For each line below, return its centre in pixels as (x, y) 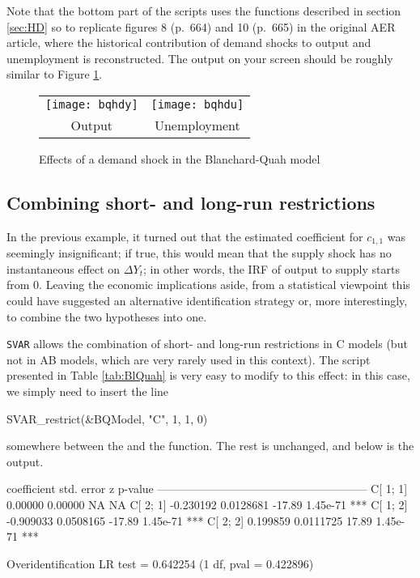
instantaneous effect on (64, 268)
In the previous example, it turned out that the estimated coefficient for (185, 236)
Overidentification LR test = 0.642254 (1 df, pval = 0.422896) (160, 563)
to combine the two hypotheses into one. (107, 316)
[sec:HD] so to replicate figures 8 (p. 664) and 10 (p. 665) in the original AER (201, 26)
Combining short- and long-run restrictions (191, 202)
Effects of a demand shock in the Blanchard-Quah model (180, 158)
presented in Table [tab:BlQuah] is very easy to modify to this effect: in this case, (208, 375)
